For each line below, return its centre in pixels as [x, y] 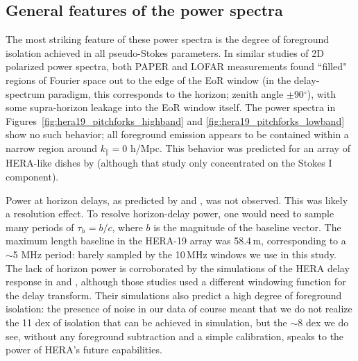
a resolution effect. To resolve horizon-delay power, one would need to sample [170, 213]
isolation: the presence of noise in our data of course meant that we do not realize [179, 309]
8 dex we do [323, 322]
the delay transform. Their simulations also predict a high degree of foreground [174, 295]
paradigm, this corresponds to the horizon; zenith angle [166, 93]
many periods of [40, 227]
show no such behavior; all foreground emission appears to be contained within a [177, 134]
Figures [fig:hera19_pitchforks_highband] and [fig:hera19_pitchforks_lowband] [175, 120]
